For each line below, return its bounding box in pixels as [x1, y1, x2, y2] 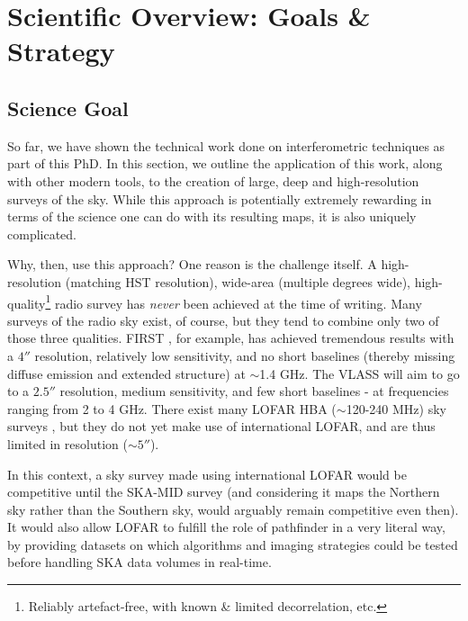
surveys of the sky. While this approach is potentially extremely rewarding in [7, 189, 432, 208]
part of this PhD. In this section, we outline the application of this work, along [7, 154, 443, 173]
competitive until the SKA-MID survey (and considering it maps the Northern [7, 482, 440, 501]
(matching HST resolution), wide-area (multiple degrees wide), [65, 272, 410, 291]
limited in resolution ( [7, 434, 128, 453]
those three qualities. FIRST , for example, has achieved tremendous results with [7, 328, 454, 347]
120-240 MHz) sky [346, 399, 446, 418]
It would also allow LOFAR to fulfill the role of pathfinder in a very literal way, [7, 517, 445, 536]
